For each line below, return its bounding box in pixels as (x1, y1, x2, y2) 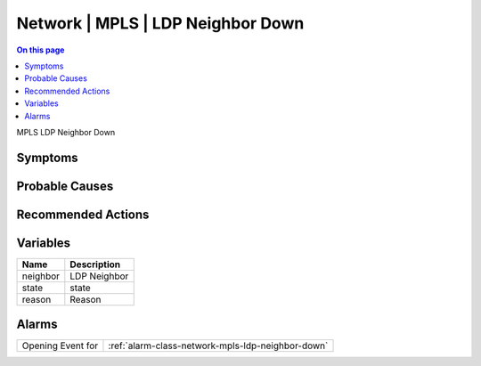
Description (69, 258, 120, 271)
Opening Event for (21, 339, 99, 352)
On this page (16, 45, 65, 55)
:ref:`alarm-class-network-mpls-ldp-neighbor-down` (108, 339, 329, 352)
